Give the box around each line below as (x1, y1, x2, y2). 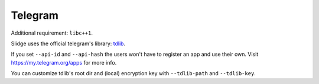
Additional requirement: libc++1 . (11, 29, 93, 36)
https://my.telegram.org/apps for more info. (11, 59, 117, 66)
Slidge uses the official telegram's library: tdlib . (11, 40, 126, 47)
